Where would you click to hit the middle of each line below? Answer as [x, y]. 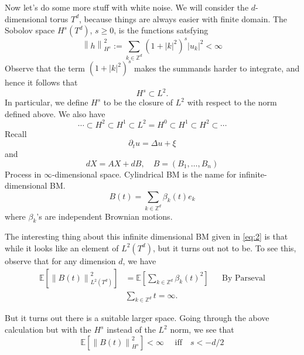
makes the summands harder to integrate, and [217, 68]
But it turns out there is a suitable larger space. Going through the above [137, 318]
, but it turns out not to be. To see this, [224, 248]
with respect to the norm [232, 102]
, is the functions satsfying [161, 30]
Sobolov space [30, 30]
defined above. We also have [55, 113]
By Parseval [244, 278]
